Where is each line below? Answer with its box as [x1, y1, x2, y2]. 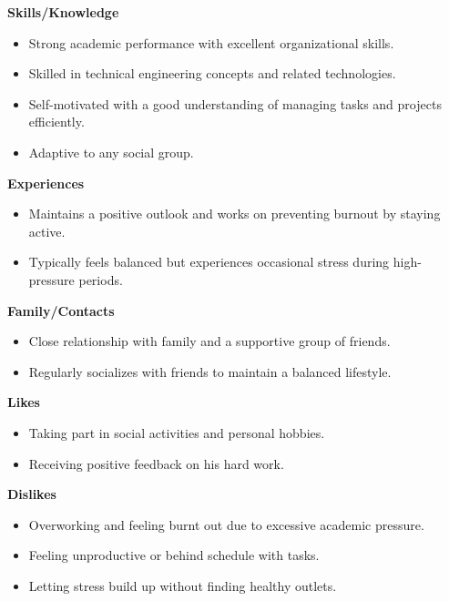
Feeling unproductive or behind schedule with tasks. [28, 545, 320, 565]
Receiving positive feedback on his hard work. [28, 453, 284, 473]
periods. [78, 270, 123, 289]
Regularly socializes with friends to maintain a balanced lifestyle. [28, 362, 392, 381]
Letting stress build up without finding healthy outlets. [28, 576, 337, 595]
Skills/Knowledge [7, 3, 119, 21]
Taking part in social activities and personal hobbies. [28, 423, 325, 442]
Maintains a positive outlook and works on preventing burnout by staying [28, 204, 441, 223]
